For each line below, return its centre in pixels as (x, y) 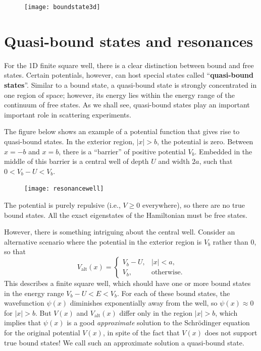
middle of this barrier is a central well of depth (76, 161)
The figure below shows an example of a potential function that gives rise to (122, 131)
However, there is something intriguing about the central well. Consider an (120, 232)
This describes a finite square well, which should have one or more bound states (127, 283)
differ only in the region (156, 312)
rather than (230, 241)
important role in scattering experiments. (68, 114)
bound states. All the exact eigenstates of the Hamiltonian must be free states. (126, 215)
